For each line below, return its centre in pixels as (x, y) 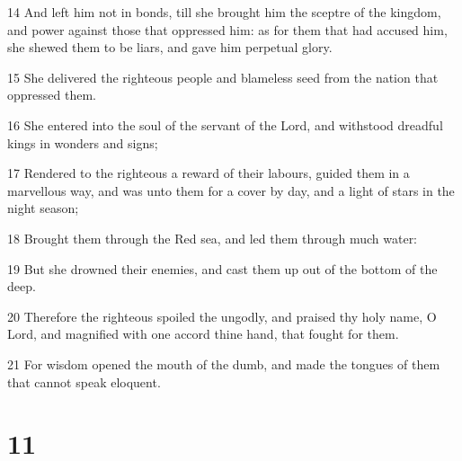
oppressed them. (52, 95)
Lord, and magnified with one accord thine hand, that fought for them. (203, 334)
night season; (43, 208)
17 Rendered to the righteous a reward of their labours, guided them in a (209, 173)
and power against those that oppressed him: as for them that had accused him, (227, 29)
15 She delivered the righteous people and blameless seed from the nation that (223, 77)
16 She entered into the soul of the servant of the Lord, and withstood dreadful (225, 124)
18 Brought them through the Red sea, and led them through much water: (213, 238)
